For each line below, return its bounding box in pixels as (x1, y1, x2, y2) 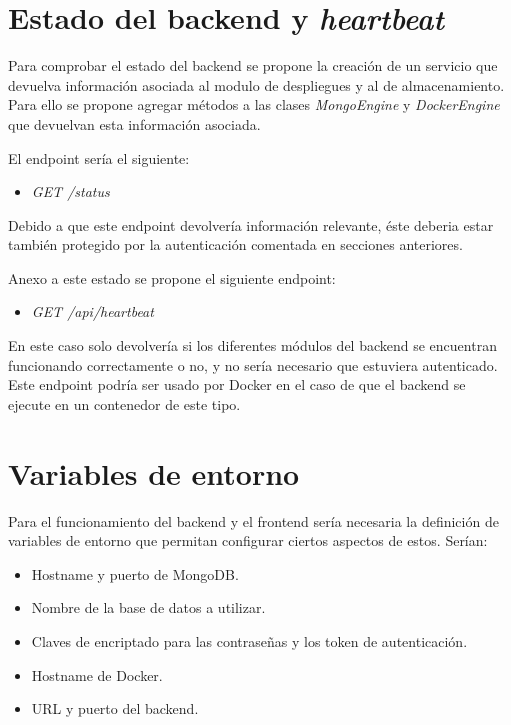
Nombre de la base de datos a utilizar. (31, 597, 266, 618)
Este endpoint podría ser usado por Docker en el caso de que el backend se (8, 374, 466, 395)
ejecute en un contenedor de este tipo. (8, 393, 241, 414)
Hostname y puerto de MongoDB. (31, 563, 239, 584)
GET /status (31, 181, 110, 202)
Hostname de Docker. (31, 664, 163, 685)
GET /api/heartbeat (31, 301, 154, 322)
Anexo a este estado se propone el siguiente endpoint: (8, 267, 336, 288)
